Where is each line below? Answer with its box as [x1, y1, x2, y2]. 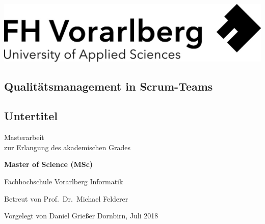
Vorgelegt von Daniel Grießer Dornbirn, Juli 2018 [4, 210, 158, 221]
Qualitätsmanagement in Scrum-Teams [4, 78, 213, 94]
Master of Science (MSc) [4, 159, 93, 170]
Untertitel [4, 108, 58, 124]
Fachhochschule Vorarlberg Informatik [4, 176, 123, 187]
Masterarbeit [4, 132, 44, 143]
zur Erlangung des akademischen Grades [4, 142, 130, 152]
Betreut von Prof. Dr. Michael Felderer [4, 193, 128, 204]
